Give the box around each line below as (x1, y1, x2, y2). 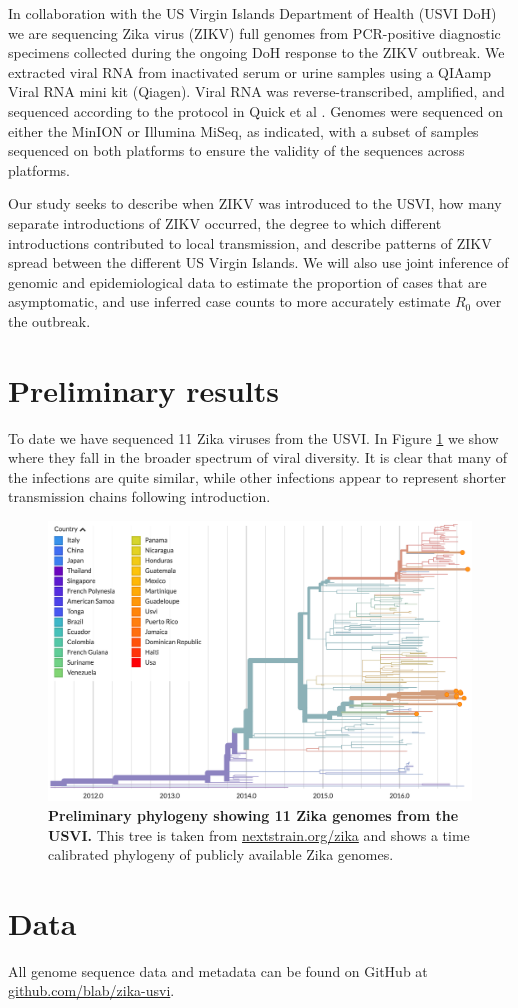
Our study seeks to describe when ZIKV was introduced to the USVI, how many (8, 193, 502, 214)
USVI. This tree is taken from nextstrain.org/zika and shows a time (48, 824, 470, 845)
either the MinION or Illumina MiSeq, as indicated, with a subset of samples (8, 120, 479, 141)
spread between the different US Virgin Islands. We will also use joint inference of (8, 252, 509, 273)
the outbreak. (8, 310, 91, 331)
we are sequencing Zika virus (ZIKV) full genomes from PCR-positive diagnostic (8, 22, 501, 43)
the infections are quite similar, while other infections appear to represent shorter (8, 466, 507, 487)
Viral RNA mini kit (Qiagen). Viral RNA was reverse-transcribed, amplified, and (8, 81, 505, 102)
